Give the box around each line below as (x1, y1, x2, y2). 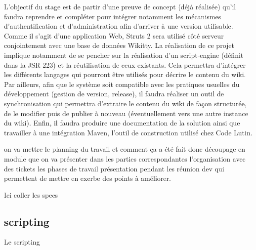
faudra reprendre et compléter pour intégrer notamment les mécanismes (4, 11, 221, 21)
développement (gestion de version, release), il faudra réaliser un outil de (4, 88, 224, 99)
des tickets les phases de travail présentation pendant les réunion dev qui (4, 163, 224, 173)
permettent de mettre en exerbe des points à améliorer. (4, 173, 171, 183)
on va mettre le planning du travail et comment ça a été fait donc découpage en (4, 144, 246, 154)
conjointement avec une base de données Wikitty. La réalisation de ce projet (4, 40, 234, 50)
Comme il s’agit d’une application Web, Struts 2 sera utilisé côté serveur (4, 30, 224, 41)
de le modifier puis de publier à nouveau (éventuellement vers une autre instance (4, 108, 248, 118)
